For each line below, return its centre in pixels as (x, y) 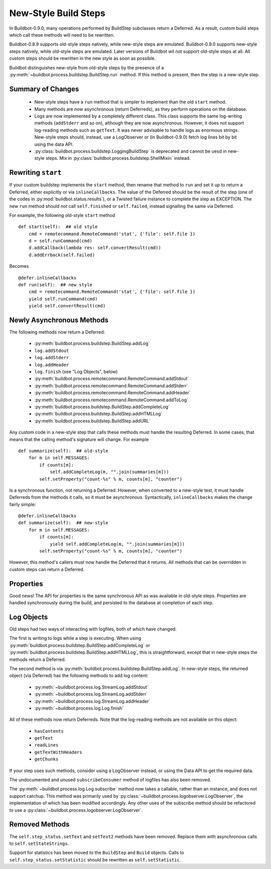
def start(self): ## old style (58, 227)
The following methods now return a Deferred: (57, 332)
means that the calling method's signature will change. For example (79, 439)
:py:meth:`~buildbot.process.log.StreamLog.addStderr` (91, 694)
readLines (46, 745)
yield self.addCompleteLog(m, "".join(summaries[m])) (117, 544)
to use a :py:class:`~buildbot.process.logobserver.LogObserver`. (76, 810)
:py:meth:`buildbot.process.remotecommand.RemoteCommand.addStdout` (112, 379)
